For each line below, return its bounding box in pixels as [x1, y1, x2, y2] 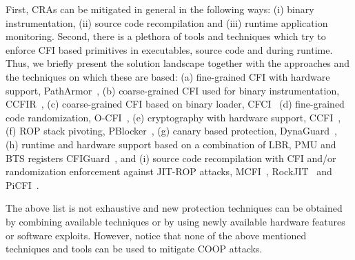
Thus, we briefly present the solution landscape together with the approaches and [6, 56, 350, 70]
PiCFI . [6, 177, 39, 192]
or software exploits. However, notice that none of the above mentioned [6, 228, 307, 242]
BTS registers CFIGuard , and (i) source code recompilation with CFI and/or [6, 150, 336, 165]
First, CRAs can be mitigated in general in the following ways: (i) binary [6, 2, 314, 16]
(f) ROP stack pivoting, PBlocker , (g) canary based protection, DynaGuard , [6, 123, 337, 138]
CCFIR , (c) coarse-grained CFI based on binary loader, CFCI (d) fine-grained [6, 97, 345, 111]
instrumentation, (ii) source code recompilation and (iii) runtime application [6, 15, 328, 30]
